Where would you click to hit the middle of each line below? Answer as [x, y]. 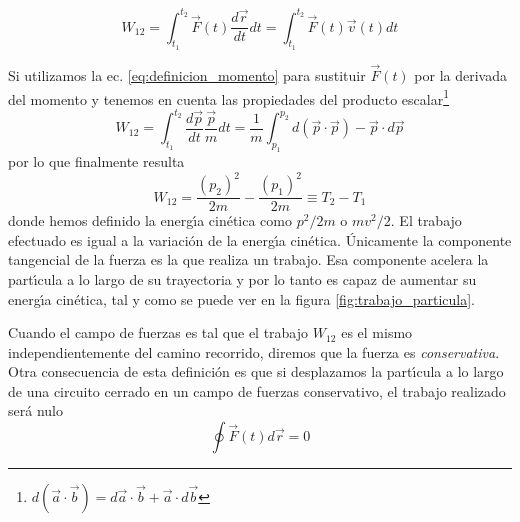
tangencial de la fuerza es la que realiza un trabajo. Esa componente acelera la [248, 259]
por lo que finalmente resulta [96, 161]
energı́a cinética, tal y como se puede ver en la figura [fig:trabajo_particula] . [241, 298]
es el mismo [377, 332]
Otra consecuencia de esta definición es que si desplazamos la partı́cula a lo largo [256, 371]
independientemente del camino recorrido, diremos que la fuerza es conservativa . [254, 351]
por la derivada [461, 74]
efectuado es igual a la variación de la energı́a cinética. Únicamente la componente [260, 239]
